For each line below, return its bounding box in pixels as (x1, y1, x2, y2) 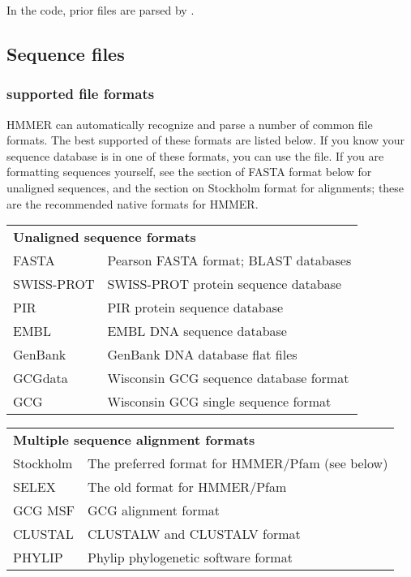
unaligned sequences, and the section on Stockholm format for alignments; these (6, 179, 405, 196)
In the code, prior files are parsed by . (6, 2, 195, 18)
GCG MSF (13, 501, 75, 520)
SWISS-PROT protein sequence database (107, 274, 342, 294)
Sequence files (6, 41, 125, 66)
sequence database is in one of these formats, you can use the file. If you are (6, 147, 384, 164)
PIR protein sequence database (107, 298, 284, 317)
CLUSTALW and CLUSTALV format (88, 524, 301, 544)
